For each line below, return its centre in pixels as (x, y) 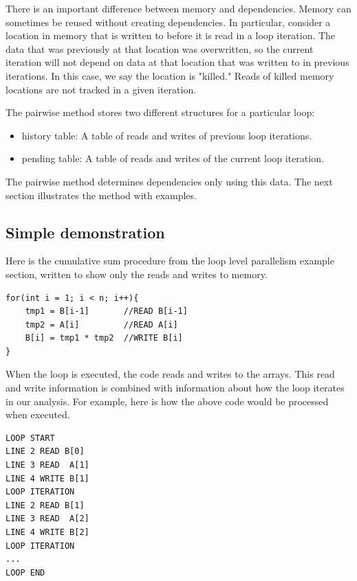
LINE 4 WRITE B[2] (47, 533)
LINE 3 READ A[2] (47, 519)
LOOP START (30, 438)
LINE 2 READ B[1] (45, 505)
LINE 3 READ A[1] (47, 465)
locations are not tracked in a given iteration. (101, 89)
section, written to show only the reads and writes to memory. (137, 274)
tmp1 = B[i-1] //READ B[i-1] (106, 311)
